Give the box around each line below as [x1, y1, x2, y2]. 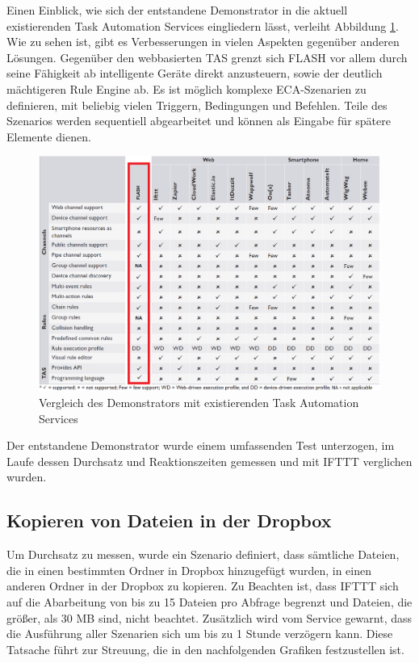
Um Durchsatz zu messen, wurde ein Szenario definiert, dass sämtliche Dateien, [6, 546, 400, 563]
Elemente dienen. [6, 128, 91, 145]
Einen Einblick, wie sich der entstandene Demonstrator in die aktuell [6, 2, 348, 18]
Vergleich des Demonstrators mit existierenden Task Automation [39, 394, 359, 411]
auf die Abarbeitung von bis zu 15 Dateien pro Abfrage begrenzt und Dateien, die [6, 593, 413, 610]
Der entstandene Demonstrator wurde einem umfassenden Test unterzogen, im [6, 437, 395, 454]
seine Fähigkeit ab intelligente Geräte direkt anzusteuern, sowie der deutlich [6, 65, 383, 82]
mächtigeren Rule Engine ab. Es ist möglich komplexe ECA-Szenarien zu [6, 80, 367, 97]
